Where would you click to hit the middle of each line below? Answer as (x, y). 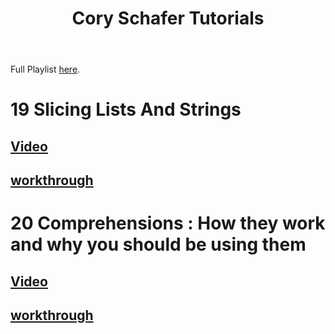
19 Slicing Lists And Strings (126, 109)
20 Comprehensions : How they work (168, 223)
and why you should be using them (158, 244)
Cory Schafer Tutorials (168, 18)
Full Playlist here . (45, 69)
